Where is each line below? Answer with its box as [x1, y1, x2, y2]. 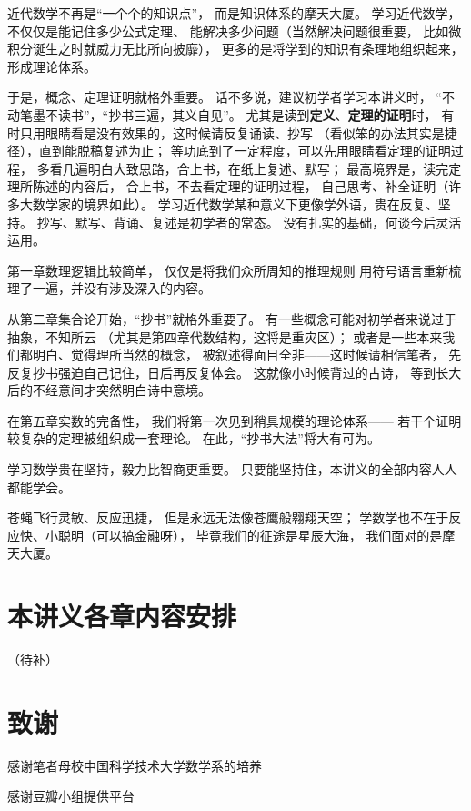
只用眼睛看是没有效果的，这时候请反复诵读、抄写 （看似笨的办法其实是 [19, 123, 445, 142]
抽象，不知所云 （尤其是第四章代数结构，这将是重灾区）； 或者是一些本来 [7, 327, 443, 346]
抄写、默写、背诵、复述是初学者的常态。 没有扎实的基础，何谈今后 [36, 212, 436, 231]
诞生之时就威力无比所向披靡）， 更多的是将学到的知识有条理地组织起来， [32, 39, 464, 58]
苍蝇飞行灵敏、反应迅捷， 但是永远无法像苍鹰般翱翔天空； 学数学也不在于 [7, 508, 449, 527]
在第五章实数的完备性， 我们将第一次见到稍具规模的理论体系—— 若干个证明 [7, 411, 462, 430]
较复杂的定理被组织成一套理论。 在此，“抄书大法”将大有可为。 [7, 429, 380, 448]
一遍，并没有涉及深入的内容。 [32, 279, 211, 298]
